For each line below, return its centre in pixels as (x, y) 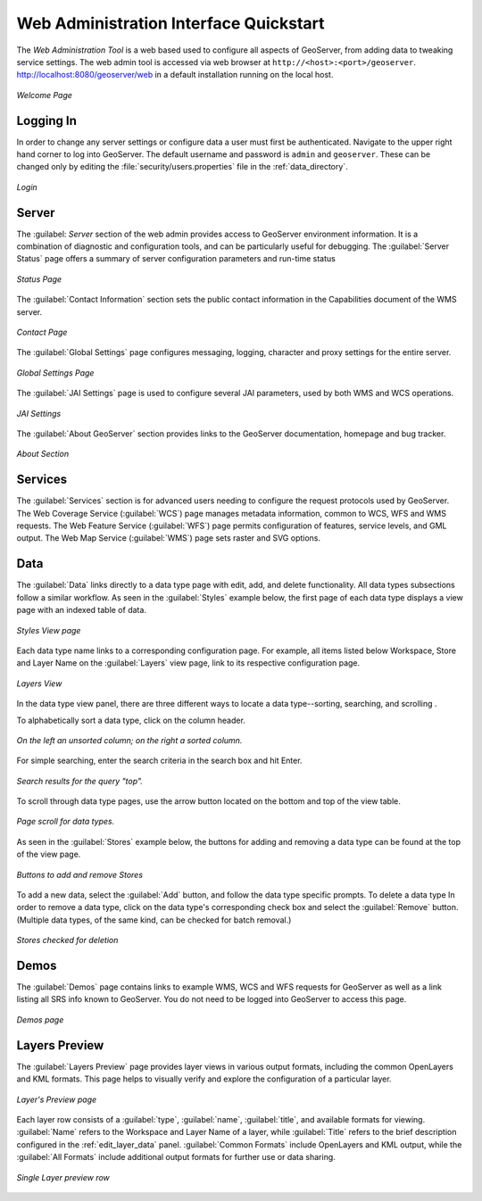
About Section (43, 454)
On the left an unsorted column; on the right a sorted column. (129, 740)
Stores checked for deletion (67, 940)
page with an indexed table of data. (82, 610)
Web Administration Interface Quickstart (170, 23)
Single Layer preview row (63, 1177)
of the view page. (49, 854)
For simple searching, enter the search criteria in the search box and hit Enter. (159, 761)
